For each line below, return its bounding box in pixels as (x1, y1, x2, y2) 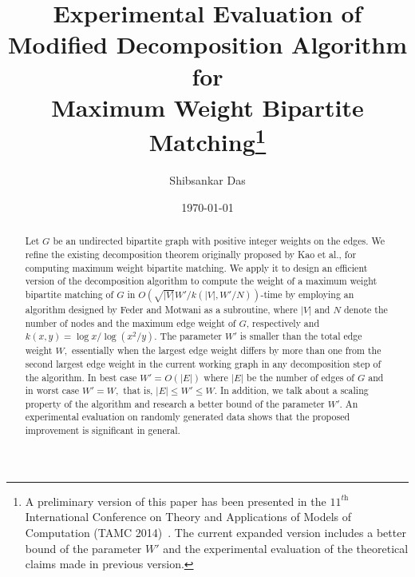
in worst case (25, 384, 79, 397)
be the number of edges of (247, 370, 354, 384)
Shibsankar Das (169, 172, 246, 189)
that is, (123, 384, 153, 397)
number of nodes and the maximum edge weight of (25, 316, 236, 329)
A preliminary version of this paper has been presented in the (25, 492, 326, 509)
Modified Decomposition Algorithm (8, 28, 407, 61)
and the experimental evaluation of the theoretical (163, 539, 409, 556)
